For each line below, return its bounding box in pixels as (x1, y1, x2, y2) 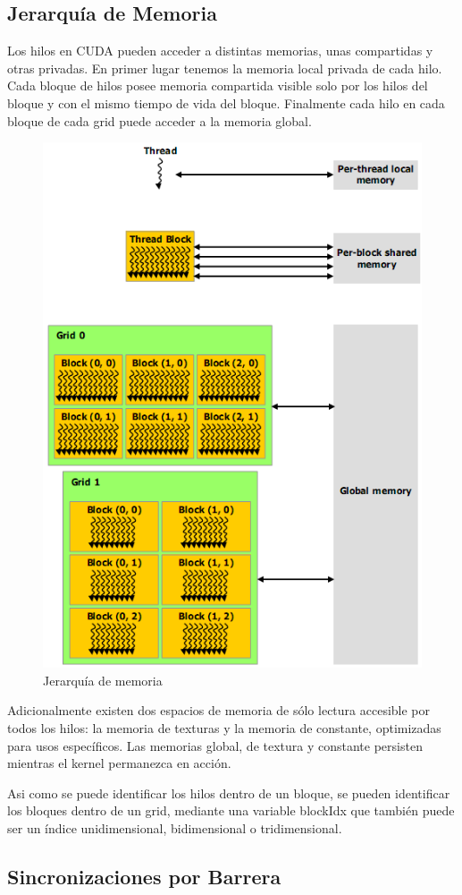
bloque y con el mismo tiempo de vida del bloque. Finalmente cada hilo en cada (7, 93, 445, 112)
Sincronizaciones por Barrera (7, 862, 281, 890)
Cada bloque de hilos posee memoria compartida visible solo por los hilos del (7, 76, 428, 95)
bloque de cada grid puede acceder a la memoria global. (7, 111, 312, 130)
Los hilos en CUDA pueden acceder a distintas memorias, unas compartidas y (7, 41, 433, 60)
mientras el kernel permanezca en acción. (7, 754, 231, 772)
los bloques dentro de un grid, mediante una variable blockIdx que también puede (7, 801, 455, 820)
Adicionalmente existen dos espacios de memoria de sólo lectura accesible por (7, 701, 431, 720)
